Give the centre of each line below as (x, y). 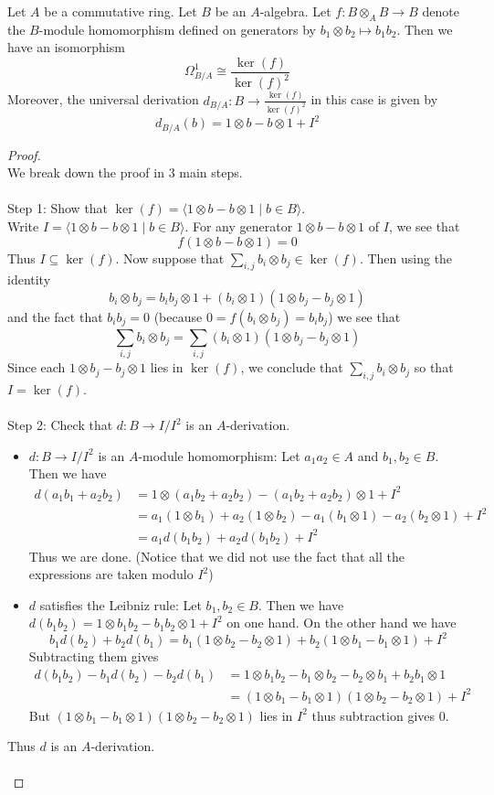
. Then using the (406, 258)
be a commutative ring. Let (121, 11)
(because (178, 316)
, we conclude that (292, 367)
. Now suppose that (170, 258)
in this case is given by (374, 99)
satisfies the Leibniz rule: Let (121, 604)
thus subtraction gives (373, 715)
